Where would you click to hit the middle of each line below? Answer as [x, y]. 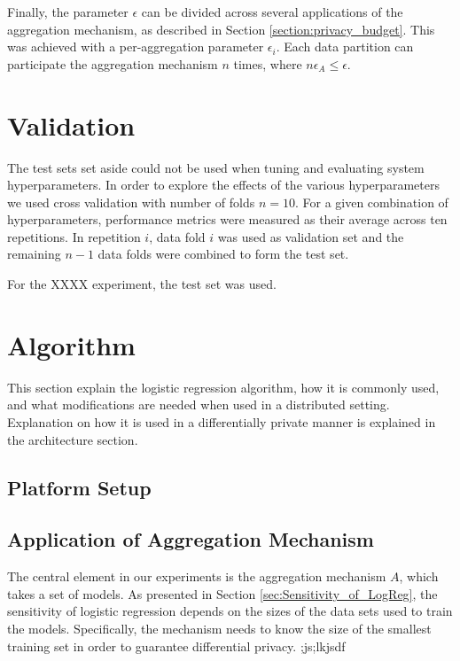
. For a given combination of [371, 202]
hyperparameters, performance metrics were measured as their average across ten [227, 219]
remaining [34, 254]
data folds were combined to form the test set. [223, 254]
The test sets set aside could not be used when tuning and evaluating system [216, 167]
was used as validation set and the [311, 236]
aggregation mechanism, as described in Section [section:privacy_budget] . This [221, 29]
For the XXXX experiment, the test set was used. [142, 284]
